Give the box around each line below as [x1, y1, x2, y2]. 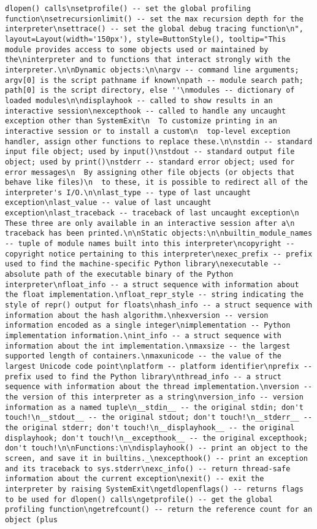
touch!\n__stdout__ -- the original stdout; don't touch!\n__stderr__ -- [5, 413, 313, 422]
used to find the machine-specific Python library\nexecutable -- [5, 260, 282, 269]
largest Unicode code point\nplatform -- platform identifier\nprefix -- [5, 361, 313, 371]
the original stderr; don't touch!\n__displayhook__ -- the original [5, 423, 295, 432]
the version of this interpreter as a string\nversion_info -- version [5, 392, 304, 401]
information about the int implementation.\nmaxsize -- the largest [5, 341, 291, 350]
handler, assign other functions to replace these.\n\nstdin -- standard [5, 137, 313, 146]
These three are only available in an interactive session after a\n [5, 218, 295, 228]
